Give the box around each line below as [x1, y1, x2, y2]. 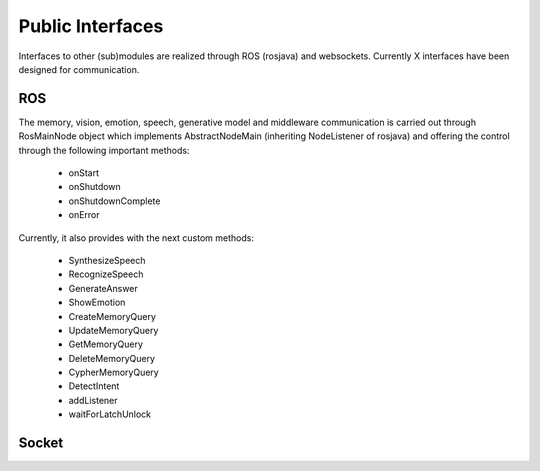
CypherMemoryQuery [68, 366, 159, 379]
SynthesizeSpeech [68, 254, 146, 266]
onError [68, 209, 100, 221]
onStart [68, 167, 100, 179]
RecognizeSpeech [68, 268, 144, 280]
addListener [68, 394, 119, 406]
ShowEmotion [68, 296, 126, 309]
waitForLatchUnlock [68, 408, 152, 420]
